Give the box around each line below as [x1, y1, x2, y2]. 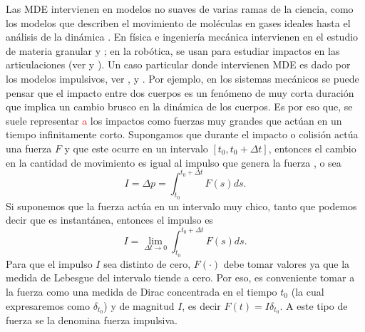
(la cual [291, 284, 324, 299]
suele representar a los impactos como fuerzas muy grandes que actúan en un [6, 113, 342, 128]
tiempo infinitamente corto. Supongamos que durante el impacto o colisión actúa [6, 127, 359, 142]
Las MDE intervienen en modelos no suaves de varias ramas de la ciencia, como [6, 1, 354, 16]
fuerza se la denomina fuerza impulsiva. [6, 313, 178, 328]
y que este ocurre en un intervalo [64, 140, 208, 155]
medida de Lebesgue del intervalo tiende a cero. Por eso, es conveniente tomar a [6, 270, 355, 285]
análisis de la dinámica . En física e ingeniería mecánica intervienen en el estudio [6, 29, 359, 44]
